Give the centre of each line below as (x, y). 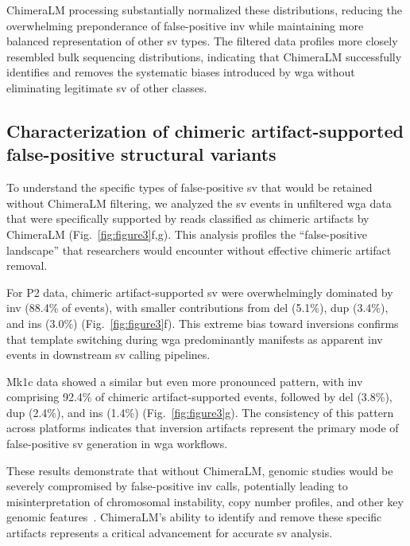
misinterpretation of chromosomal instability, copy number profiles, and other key (205, 501)
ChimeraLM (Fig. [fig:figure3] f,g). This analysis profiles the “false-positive (187, 234)
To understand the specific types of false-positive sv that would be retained (190, 187)
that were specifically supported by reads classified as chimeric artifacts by (188, 218)
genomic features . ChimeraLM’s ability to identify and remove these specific (194, 517)
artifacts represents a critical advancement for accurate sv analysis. (170, 533)
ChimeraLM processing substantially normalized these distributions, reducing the (204, 10)
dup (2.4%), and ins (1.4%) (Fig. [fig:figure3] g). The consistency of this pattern (200, 412)
